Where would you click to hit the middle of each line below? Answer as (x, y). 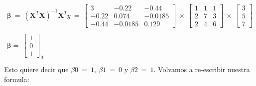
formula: (17, 79)
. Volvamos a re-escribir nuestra (202, 69)
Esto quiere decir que (36, 69)
